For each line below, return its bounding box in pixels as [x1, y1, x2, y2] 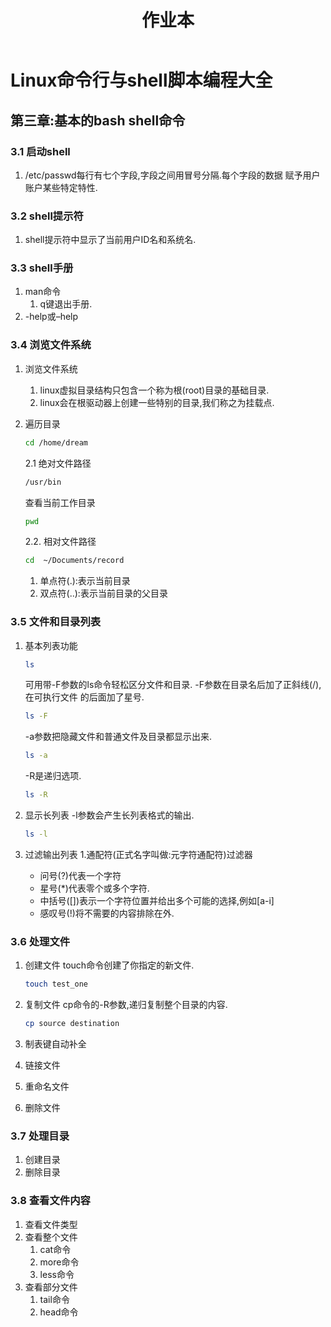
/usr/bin [24, 477, 62, 487]
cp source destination [24, 1019, 120, 1029]
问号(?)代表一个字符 [39, 869, 122, 881]
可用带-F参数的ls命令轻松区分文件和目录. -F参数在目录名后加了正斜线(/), [24, 679, 322, 691]
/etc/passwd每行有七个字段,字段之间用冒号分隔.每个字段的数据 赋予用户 [24, 169, 321, 181]
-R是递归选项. [24, 770, 82, 782]
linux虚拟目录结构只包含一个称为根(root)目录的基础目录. [39, 384, 270, 396]
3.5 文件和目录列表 [10, 615, 102, 629]
